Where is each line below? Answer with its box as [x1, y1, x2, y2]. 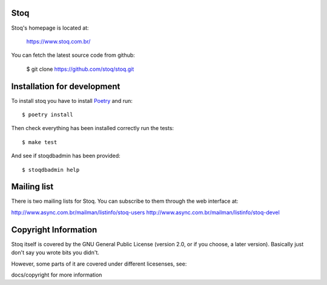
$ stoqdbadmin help [22, 166, 80, 173]
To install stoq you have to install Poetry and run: [11, 97, 133, 104]
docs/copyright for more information [11, 271, 102, 278]
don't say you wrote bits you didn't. [11, 249, 99, 257]
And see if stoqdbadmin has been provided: [11, 152, 121, 160]
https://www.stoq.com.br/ [26, 38, 91, 45]
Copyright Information [11, 224, 97, 235]
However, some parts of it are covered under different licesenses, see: [11, 260, 187, 267]
